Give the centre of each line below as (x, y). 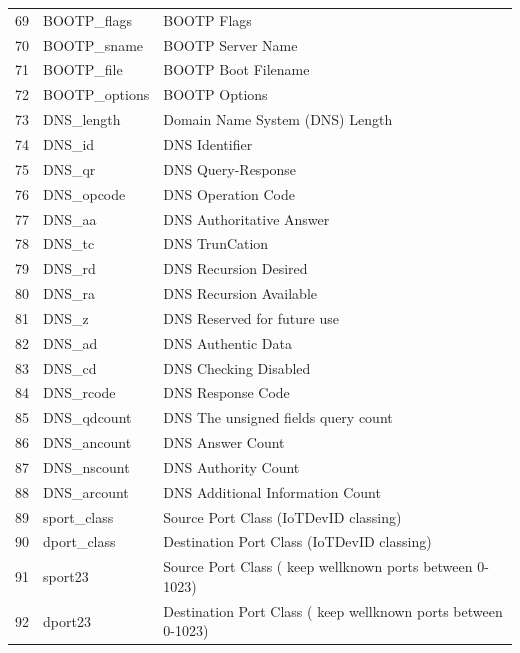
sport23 (66, 576)
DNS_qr (69, 168)
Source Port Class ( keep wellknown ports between (318, 566)
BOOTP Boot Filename (236, 69)
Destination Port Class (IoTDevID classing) (297, 541)
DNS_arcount (86, 491)
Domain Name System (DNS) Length (278, 119)
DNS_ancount (87, 442)
